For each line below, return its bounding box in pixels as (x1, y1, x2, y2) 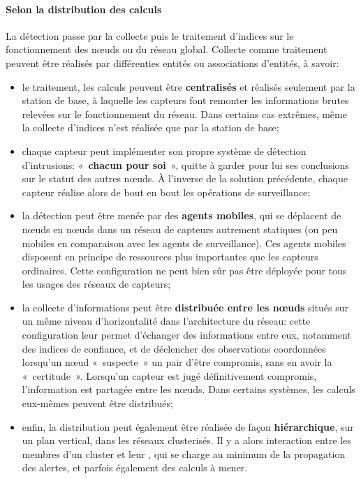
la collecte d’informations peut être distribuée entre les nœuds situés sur (22, 300, 348, 314)
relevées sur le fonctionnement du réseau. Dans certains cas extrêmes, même (22, 106, 347, 121)
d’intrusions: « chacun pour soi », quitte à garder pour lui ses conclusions (22, 157, 349, 172)
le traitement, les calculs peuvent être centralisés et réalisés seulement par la (22, 79, 355, 94)
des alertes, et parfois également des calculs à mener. (22, 460, 248, 475)
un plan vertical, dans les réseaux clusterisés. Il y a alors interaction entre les (22, 433, 351, 448)
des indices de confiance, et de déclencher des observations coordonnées (22, 341, 326, 355)
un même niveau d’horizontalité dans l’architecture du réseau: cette (22, 314, 311, 328)
